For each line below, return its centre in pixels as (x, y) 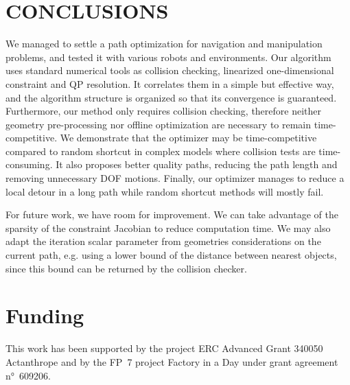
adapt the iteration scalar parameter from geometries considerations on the (163, 241)
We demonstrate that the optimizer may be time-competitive (188, 138)
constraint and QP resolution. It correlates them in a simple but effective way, (170, 83)
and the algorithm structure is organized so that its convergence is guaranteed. (171, 97)
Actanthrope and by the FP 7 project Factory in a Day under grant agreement (172, 361)
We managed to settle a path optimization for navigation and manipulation (164, 44)
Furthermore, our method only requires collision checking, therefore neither (164, 111)
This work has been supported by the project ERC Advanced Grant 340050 (164, 348)
